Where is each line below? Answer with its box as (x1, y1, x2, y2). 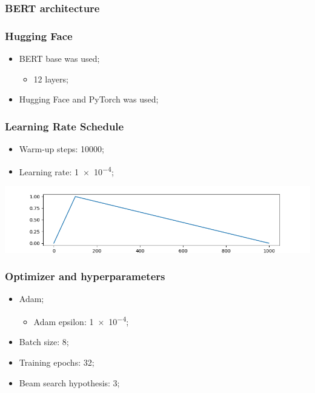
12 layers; (33, 72, 68, 85)
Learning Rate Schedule (5, 118, 124, 133)
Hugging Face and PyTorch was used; (19, 93, 159, 106)
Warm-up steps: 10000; (19, 143, 104, 155)
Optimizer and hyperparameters (5, 269, 165, 284)
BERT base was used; (19, 52, 100, 65)
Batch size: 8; (19, 335, 69, 348)
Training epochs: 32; (19, 355, 94, 368)
